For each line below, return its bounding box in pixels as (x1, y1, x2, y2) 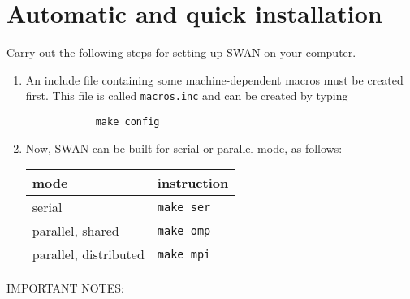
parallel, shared (32, 221, 119, 240)
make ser (157, 200, 211, 214)
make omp (157, 223, 211, 237)
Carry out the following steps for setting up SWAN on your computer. (6, 44, 356, 61)
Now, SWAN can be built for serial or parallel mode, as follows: (25, 139, 343, 156)
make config (95, 115, 160, 128)
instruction (157, 173, 229, 193)
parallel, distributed (32, 245, 145, 264)
